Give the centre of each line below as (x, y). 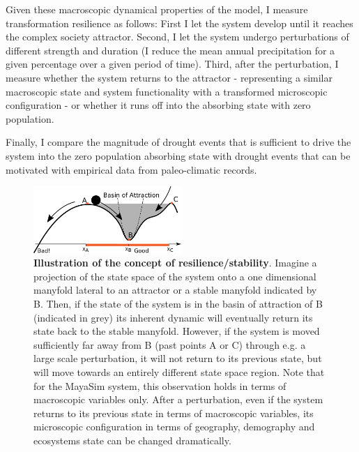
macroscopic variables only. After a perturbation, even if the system (178, 399)
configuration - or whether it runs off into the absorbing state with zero (158, 105)
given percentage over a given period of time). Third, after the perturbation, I (172, 64)
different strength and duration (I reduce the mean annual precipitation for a (170, 50)
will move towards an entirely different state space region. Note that (179, 371)
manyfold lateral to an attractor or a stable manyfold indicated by (175, 290)
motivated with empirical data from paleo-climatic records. (131, 169)
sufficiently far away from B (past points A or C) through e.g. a (170, 344)
